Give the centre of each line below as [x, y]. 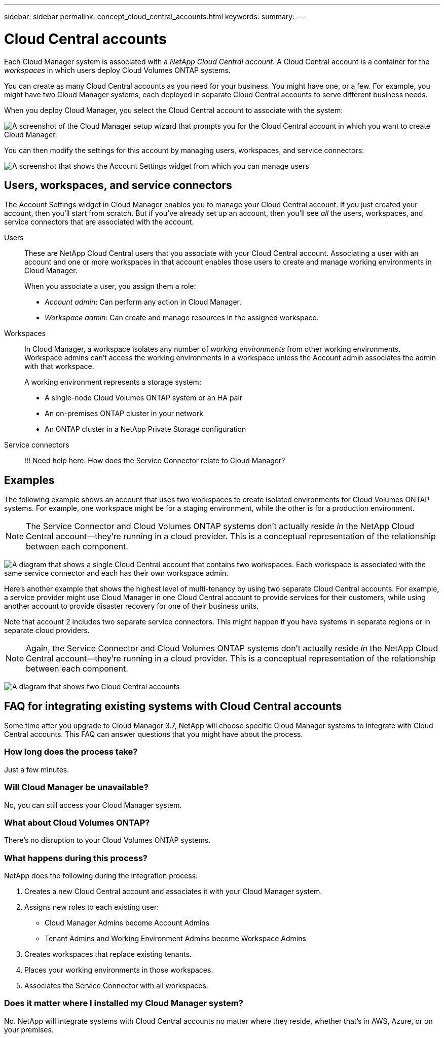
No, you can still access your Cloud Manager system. [93, 805]
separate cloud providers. [47, 631]
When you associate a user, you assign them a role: [110, 286]
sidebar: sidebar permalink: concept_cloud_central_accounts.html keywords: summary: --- [155, 16]
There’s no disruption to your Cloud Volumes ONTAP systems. [107, 840]
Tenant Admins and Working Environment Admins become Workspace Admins [175, 939]
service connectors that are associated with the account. [99, 222]
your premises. [29, 1029]
